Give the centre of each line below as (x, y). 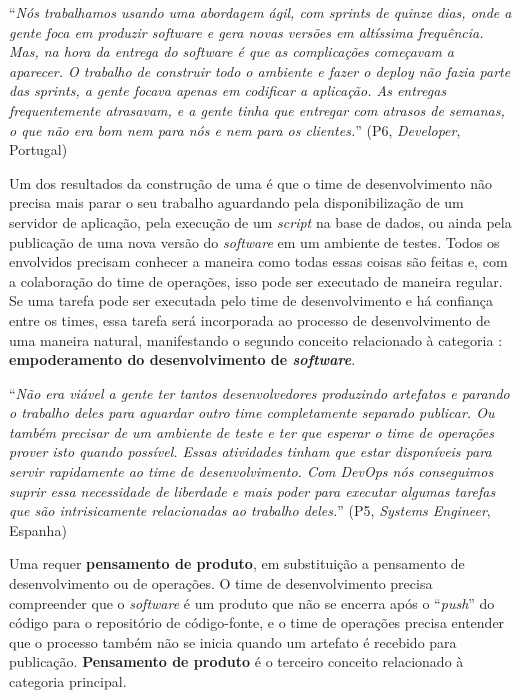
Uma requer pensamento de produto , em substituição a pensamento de (237, 563)
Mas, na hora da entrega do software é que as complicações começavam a (232, 51)
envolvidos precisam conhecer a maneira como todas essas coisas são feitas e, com (258, 261)
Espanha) (38, 529)
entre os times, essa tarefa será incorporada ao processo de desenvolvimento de (250, 319)
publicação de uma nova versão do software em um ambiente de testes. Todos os (254, 241)
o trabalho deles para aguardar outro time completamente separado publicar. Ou (252, 412)
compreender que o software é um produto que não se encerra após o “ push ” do (252, 602)
